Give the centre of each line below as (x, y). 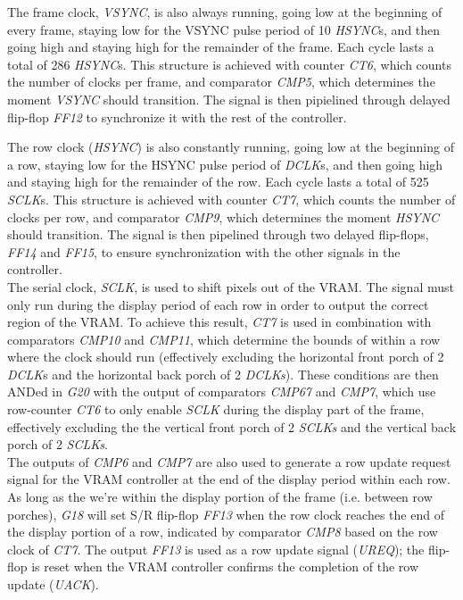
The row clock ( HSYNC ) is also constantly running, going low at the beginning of (231, 147)
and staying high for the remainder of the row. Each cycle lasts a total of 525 (218, 182)
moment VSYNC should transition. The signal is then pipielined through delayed (229, 99)
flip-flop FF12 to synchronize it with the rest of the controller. (177, 117)
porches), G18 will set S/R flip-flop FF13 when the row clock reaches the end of (226, 514)
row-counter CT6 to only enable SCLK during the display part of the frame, (216, 409)
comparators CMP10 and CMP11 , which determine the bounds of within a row (224, 339)
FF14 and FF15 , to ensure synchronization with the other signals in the (204, 251)
